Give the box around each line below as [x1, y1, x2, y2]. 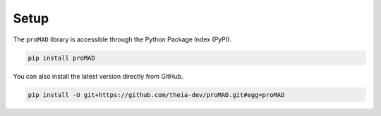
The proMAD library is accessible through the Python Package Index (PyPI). [13, 35, 232, 44]
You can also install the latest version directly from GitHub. [13, 72, 183, 80]
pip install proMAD [28, 53, 95, 62]
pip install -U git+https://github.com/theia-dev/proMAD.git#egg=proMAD [28, 91, 285, 98]
